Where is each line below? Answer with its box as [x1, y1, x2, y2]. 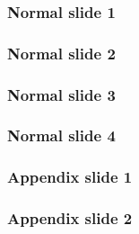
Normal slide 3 [7, 83, 116, 105]
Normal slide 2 [7, 41, 116, 64]
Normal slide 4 [7, 124, 116, 147]
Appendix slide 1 [7, 166, 133, 188]
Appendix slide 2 [7, 207, 133, 229]
